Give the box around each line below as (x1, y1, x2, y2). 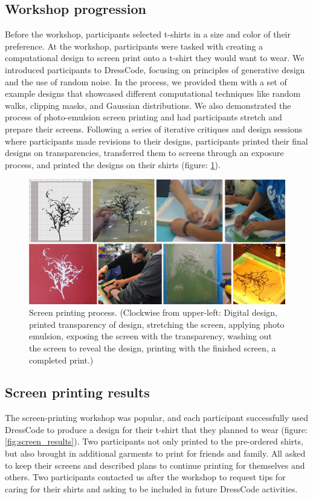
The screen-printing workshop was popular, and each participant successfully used (5, 411, 309, 424)
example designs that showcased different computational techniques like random (5, 87, 301, 100)
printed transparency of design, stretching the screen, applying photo (29, 318, 285, 330)
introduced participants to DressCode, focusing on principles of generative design (5, 63, 305, 76)
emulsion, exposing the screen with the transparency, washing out (29, 330, 272, 342)
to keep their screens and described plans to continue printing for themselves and (5, 458, 305, 471)
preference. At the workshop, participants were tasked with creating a (5, 39, 263, 52)
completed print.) (29, 353, 94, 366)
